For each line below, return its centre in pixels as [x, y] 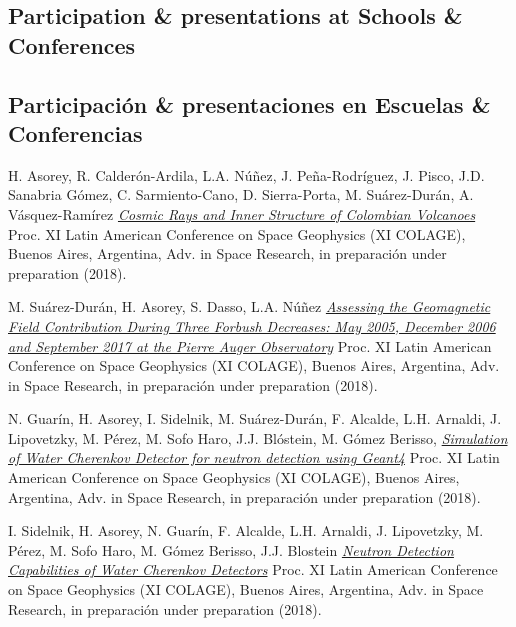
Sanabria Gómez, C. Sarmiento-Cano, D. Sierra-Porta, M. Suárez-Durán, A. [241, 194]
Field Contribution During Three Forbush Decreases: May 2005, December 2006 [252, 325]
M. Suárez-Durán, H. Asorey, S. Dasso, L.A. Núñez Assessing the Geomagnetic [249, 306]
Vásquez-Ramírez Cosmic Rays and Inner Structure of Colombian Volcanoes [242, 213]
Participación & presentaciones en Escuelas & [249, 103]
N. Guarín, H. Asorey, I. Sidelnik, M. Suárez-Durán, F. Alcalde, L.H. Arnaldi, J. [255, 418]
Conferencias [75, 132]
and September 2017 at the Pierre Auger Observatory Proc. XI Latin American [250, 345]
